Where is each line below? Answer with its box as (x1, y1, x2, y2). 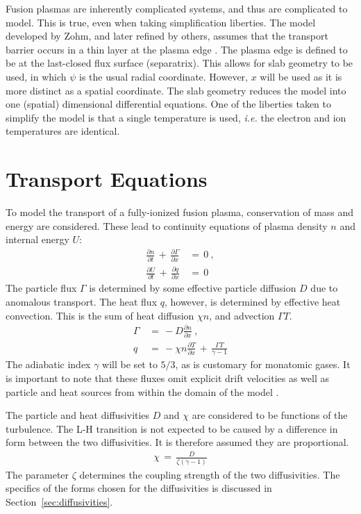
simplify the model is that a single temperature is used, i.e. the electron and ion (6, 110, 346, 124)
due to (310, 281, 338, 295)
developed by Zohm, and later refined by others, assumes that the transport (6, 28, 328, 43)
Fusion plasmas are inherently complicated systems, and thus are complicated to (6, 1, 348, 15)
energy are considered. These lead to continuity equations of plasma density (6, 218, 328, 233)
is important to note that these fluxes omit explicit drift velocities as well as (6, 370, 330, 385)
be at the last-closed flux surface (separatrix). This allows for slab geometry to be (6, 56, 353, 70)
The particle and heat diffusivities (6, 408, 150, 422)
